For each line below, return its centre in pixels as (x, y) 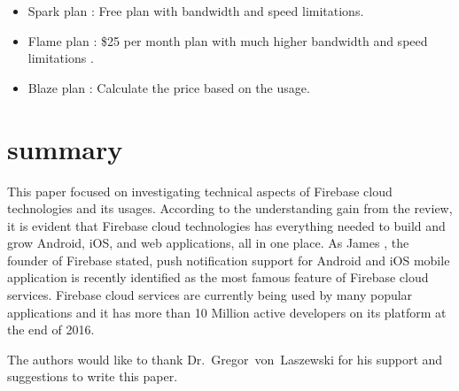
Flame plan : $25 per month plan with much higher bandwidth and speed (228, 40)
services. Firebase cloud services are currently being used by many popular (210, 295)
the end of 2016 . (51, 330)
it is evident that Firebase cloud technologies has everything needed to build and (226, 225)
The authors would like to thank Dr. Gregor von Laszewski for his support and (225, 359)
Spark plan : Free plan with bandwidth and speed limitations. (196, 11)
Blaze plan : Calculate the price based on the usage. (169, 87)
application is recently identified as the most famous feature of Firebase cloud (218, 277)
